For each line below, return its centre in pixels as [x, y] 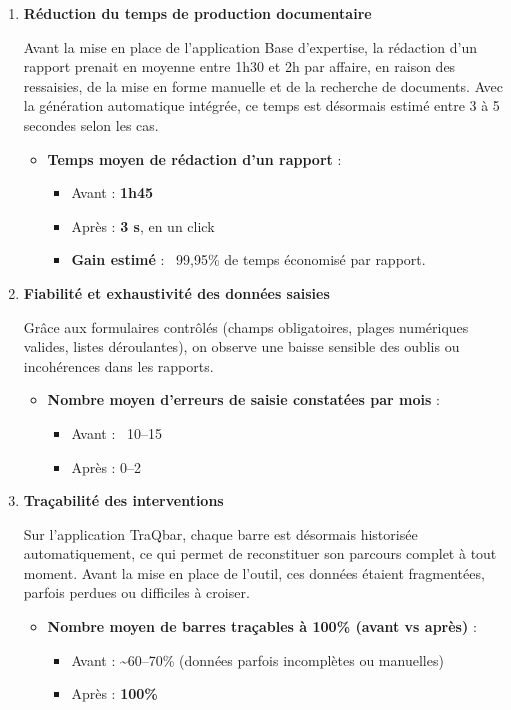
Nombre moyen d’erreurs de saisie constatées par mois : [243, 399]
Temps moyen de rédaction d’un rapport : [194, 158]
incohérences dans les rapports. [118, 365]
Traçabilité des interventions [123, 500]
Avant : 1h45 [112, 192]
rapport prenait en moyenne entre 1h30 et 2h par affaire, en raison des [239, 66]
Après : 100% [114, 693]
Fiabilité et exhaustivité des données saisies [176, 292]
